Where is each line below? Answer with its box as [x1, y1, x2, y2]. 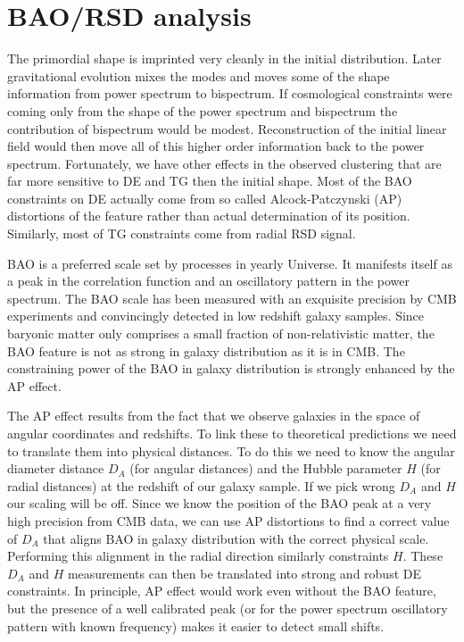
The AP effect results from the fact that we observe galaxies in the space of [7, 406, 420, 425]
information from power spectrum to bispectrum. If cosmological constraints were [7, 84, 452, 103]
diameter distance [7, 459, 104, 478]
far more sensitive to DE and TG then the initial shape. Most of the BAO [7, 171, 412, 190]
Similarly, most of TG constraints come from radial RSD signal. [7, 224, 356, 243]
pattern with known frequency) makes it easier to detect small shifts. [7, 616, 385, 635]
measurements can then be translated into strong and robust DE [67, 563, 421, 582]
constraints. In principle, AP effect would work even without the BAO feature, [7, 581, 436, 600]
